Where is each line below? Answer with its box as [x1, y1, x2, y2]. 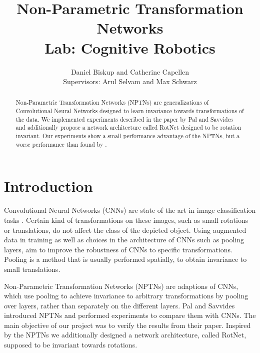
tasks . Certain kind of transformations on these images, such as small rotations [4, 214, 248, 225]
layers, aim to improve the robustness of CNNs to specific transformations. [4, 244, 232, 254]
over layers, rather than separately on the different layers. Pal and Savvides [4, 300, 235, 310]
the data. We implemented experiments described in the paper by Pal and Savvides [15, 115, 233, 123]
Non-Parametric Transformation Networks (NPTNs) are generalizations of [15, 98, 209, 107]
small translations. [4, 263, 60, 274]
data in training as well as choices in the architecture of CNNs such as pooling [4, 234, 244, 245]
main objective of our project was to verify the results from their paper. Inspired [4, 319, 251, 330]
